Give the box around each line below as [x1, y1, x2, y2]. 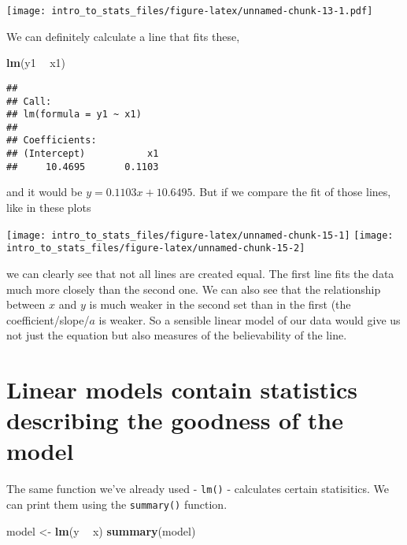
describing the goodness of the [6, 404, 343, 436]
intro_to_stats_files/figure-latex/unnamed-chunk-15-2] [6, 243, 305, 254]
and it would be [6, 184, 83, 200]
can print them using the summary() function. [6, 496, 228, 513]
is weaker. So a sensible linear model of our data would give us [98, 311, 401, 328]
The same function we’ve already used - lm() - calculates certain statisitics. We [6, 480, 390, 497]
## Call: [6, 95, 52, 107]
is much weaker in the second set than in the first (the [89, 296, 351, 313]
